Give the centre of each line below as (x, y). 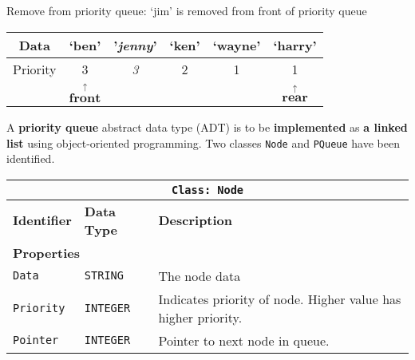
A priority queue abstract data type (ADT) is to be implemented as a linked (207, 127)
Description (196, 220)
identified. (31, 158)
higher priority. (200, 317)
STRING (104, 276)
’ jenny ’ (135, 45)
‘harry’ (295, 45)
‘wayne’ (237, 45)
